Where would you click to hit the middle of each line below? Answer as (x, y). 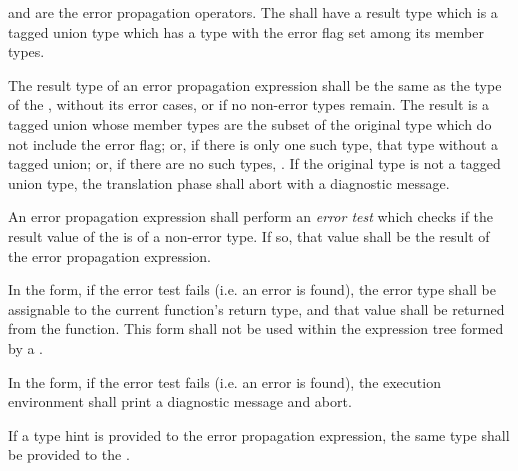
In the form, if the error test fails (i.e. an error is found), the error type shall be (252, 289)
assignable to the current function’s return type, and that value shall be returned (256, 308)
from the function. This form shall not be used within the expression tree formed (256, 328)
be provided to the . (69, 454)
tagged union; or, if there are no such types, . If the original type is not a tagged (254, 163)
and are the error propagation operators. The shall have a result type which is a (253, 12)
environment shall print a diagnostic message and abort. (180, 401)
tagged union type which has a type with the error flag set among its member (246, 31)
